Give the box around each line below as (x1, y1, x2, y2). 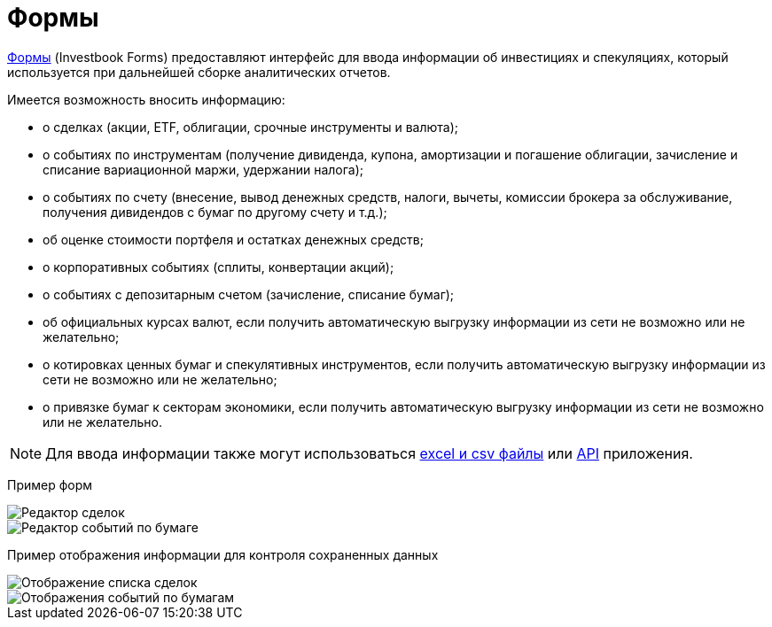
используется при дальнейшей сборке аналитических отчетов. (7, 64, 391, 80)
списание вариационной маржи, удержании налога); (43, 161, 364, 177)
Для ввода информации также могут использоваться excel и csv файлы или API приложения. (45, 444, 693, 462)
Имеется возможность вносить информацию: (7, 91, 285, 107)
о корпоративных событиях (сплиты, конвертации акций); (43, 259, 394, 275)
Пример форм (7, 476, 93, 492)
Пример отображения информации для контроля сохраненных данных (7, 546, 439, 562)
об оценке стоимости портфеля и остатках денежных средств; (43, 231, 424, 247)
